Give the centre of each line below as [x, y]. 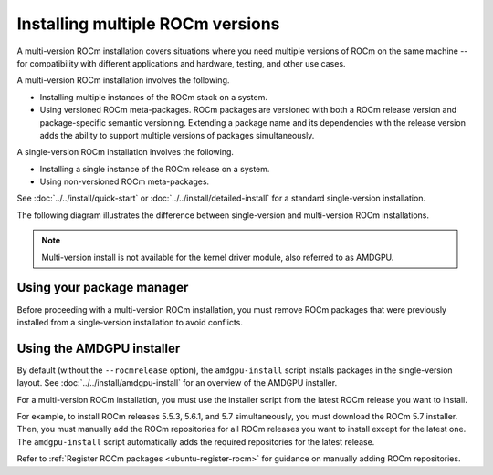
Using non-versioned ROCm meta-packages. [125, 181]
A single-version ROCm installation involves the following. [126, 152]
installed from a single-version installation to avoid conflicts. [130, 322]
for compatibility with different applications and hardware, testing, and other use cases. [181, 63]
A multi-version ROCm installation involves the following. [123, 80]
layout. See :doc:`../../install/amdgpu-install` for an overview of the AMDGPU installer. [177, 383]
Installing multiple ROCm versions [148, 24]
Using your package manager [103, 288]
